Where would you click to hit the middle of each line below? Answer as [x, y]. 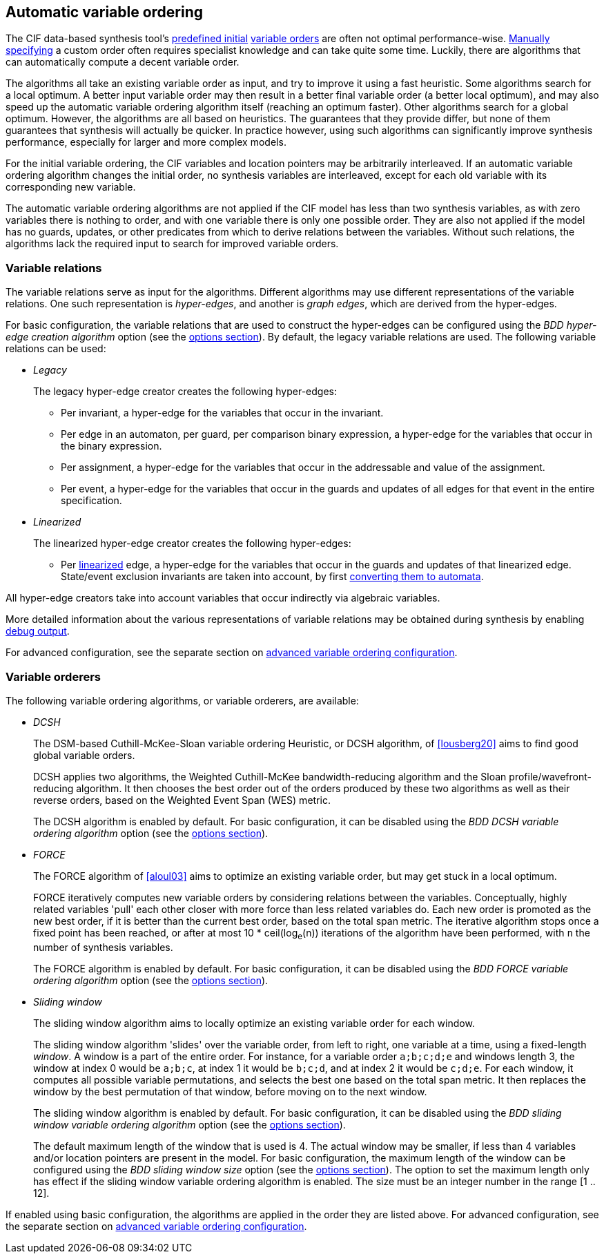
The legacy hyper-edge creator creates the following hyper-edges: [185, 392]
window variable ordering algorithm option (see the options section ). [189, 1124]
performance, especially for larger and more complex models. [146, 142]
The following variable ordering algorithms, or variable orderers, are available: [182, 700]
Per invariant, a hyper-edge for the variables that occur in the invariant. [222, 413]
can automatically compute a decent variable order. [123, 62]
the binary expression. [111, 446]
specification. [91, 501]
